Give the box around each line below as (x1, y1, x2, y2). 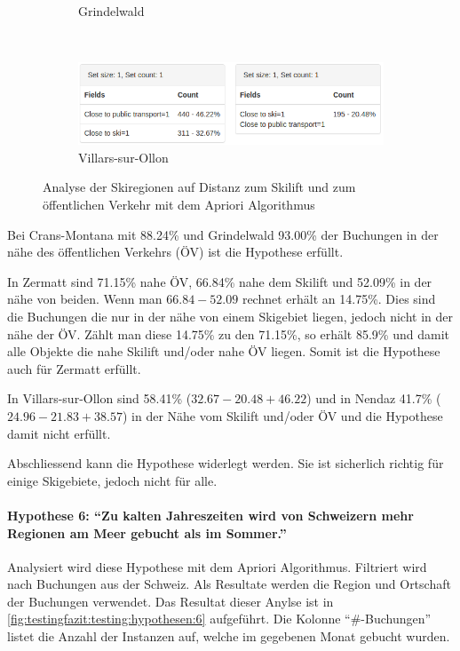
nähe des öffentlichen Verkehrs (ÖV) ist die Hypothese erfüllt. (7, 242, 344, 261)
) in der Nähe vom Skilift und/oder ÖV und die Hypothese (122, 406, 443, 425)
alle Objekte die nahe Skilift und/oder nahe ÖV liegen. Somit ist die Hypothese (7, 342, 440, 361)
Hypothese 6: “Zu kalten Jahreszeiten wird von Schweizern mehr (7, 505, 414, 524)
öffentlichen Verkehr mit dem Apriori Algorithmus (43, 195, 315, 213)
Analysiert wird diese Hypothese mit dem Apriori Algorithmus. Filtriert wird (7, 557, 427, 576)
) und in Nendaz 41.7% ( (306, 389, 441, 408)
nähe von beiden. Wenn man (7, 290, 163, 308)
